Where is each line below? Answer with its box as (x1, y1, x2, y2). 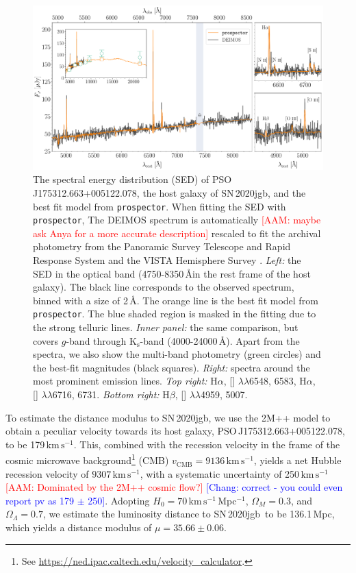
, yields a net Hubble (253, 453, 342, 467)
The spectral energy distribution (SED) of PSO (33, 172, 232, 186)
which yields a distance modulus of (5, 520, 152, 535)
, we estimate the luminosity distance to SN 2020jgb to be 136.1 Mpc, (42, 507, 335, 521)
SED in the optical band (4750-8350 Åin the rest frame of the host (33, 266, 311, 280)
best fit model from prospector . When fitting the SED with (33, 199, 286, 213)
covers (33, 333, 59, 348)
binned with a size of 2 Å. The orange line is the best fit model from (33, 293, 318, 307)
